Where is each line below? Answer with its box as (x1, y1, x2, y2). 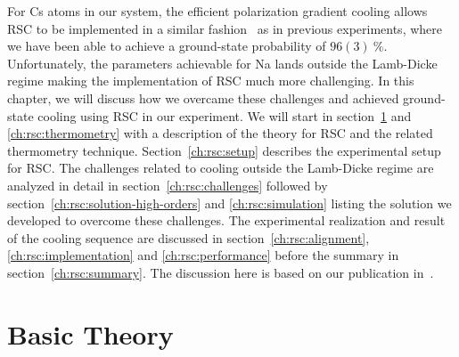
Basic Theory (7, 315, 174, 352)
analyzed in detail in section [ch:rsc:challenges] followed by (7, 175, 328, 194)
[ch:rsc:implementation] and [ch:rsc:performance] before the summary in (7, 246, 399, 264)
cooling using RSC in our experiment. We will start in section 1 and (37, 106, 412, 125)
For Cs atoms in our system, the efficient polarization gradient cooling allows (7, 2, 428, 20)
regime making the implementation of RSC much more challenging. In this (7, 71, 414, 90)
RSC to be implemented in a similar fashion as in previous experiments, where (7, 19, 442, 37)
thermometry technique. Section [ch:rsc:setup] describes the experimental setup (7, 141, 441, 159)
